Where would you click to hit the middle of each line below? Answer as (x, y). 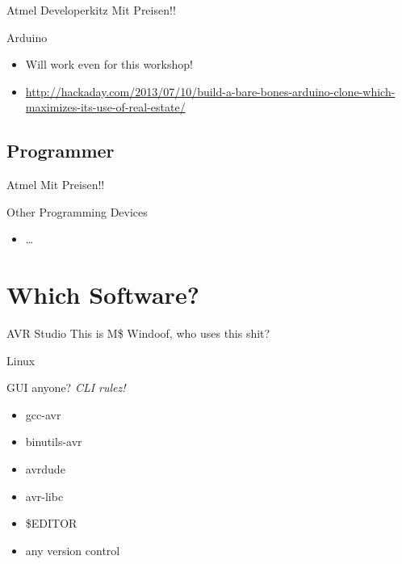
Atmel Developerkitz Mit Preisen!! (91, 10)
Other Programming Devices (77, 211)
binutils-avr (54, 442)
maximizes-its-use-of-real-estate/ (105, 107)
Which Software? (103, 295)
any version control (73, 550)
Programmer (61, 151)
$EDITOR (51, 523)
